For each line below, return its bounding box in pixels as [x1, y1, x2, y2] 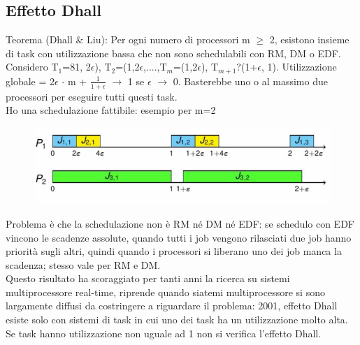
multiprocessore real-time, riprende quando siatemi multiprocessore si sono [6, 284, 325, 299]
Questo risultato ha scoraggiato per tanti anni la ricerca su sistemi [6, 271, 290, 286]
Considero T [6, 59, 59, 74]
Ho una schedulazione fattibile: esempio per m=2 [6, 103, 216, 117]
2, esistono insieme [269, 32, 350, 47]
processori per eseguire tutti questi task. [6, 89, 178, 103]
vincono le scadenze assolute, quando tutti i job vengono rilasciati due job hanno [6, 230, 352, 244]
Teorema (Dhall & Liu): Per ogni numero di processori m [6, 32, 250, 47]
